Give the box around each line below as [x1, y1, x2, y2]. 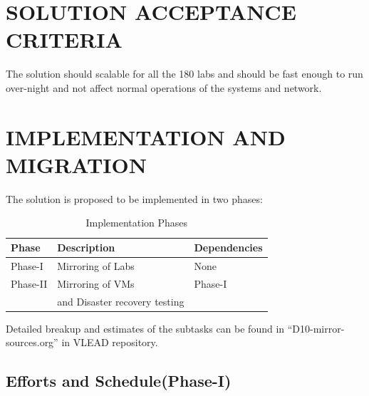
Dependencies [194, 240, 263, 254]
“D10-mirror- [287, 321, 345, 335]
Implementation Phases [85, 215, 188, 230]
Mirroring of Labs [57, 258, 135, 273]
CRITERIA [6, 25, 123, 54]
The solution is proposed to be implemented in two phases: [6, 191, 263, 206]
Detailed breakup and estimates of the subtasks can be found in [6, 321, 285, 335]
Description [57, 240, 115, 254]
